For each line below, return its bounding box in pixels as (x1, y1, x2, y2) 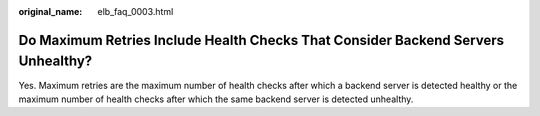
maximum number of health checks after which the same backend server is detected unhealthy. (18, 93, 414, 105)
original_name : (18, 6, 83, 17)
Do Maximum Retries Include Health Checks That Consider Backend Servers (18, 31, 505, 49)
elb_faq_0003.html (97, 6, 174, 17)
